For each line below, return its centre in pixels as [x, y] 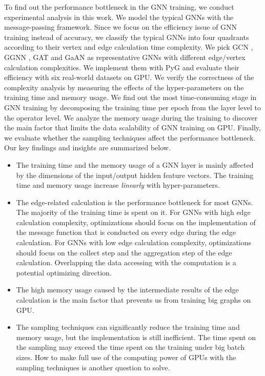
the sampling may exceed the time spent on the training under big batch [130, 347]
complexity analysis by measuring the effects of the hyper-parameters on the [124, 87]
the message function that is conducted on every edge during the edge [126, 232]
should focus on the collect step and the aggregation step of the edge [124, 252]
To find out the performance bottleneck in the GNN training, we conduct [119, 7]
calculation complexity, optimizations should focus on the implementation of [136, 222]
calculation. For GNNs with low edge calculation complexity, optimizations [134, 242]
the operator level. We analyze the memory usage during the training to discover [131, 117]
